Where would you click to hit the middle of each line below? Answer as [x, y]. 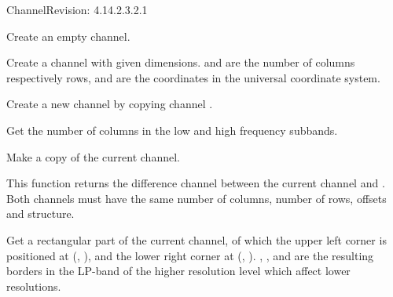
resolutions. [34, 286]
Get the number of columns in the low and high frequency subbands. [172, 130]
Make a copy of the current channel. [93, 156]
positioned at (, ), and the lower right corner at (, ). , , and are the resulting [190, 255]
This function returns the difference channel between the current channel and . [196, 183]
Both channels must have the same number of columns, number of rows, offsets [196, 198]
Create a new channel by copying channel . [110, 104]
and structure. [40, 214]
